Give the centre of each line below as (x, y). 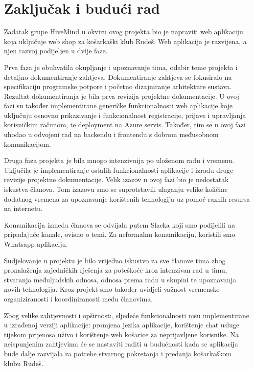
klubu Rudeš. (24, 363)
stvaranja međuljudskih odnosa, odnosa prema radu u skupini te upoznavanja (120, 279)
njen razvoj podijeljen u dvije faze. (56, 51)
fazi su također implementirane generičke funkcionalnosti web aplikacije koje (118, 105)
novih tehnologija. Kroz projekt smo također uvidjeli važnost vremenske (112, 289)
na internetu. (23, 208)
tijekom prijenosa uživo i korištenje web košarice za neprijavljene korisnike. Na (121, 334)
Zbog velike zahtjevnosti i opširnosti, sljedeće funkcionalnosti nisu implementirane (127, 315)
